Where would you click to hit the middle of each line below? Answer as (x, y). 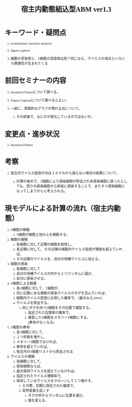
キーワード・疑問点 (35, 33)
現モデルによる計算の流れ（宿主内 (59, 208)
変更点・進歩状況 (32, 134)
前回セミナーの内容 (35, 81)
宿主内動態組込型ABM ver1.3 (66, 10)
